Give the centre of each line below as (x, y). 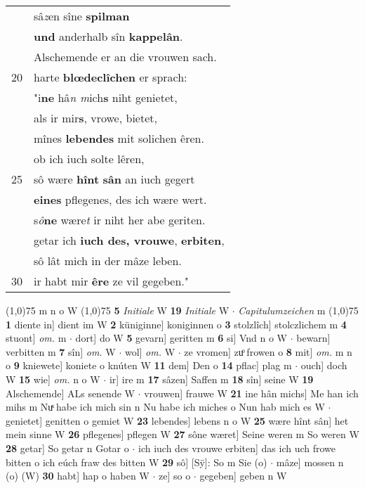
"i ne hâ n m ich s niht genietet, (106, 97)
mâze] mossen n (310, 462)
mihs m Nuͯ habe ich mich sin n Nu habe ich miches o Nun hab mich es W (165, 407)
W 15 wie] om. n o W (53, 379)
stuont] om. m (36, 338)
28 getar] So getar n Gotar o (67, 448)
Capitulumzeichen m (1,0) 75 (298, 310)
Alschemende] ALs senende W (70, 393)
